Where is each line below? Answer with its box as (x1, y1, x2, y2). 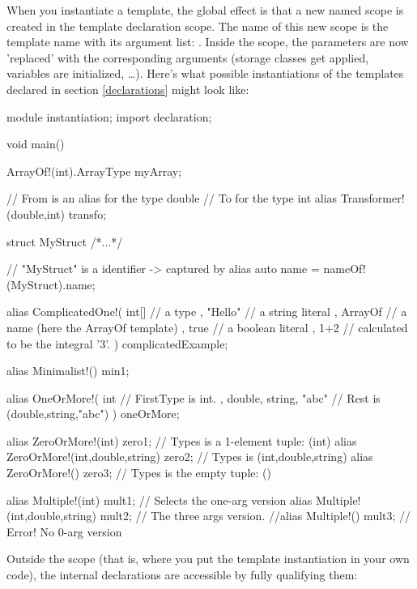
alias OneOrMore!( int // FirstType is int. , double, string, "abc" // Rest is (6, 389, 381, 406)
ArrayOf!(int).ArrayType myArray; (6, 162, 182, 179)
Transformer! (340, 190, 405, 207)
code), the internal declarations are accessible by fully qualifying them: (6, 566, 358, 583)
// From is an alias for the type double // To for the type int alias (6, 190, 338, 207)
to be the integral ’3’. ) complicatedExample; (6, 335, 228, 352)
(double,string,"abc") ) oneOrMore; (6, 405, 180, 422)
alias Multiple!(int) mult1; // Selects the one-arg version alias (6, 491, 313, 508)
